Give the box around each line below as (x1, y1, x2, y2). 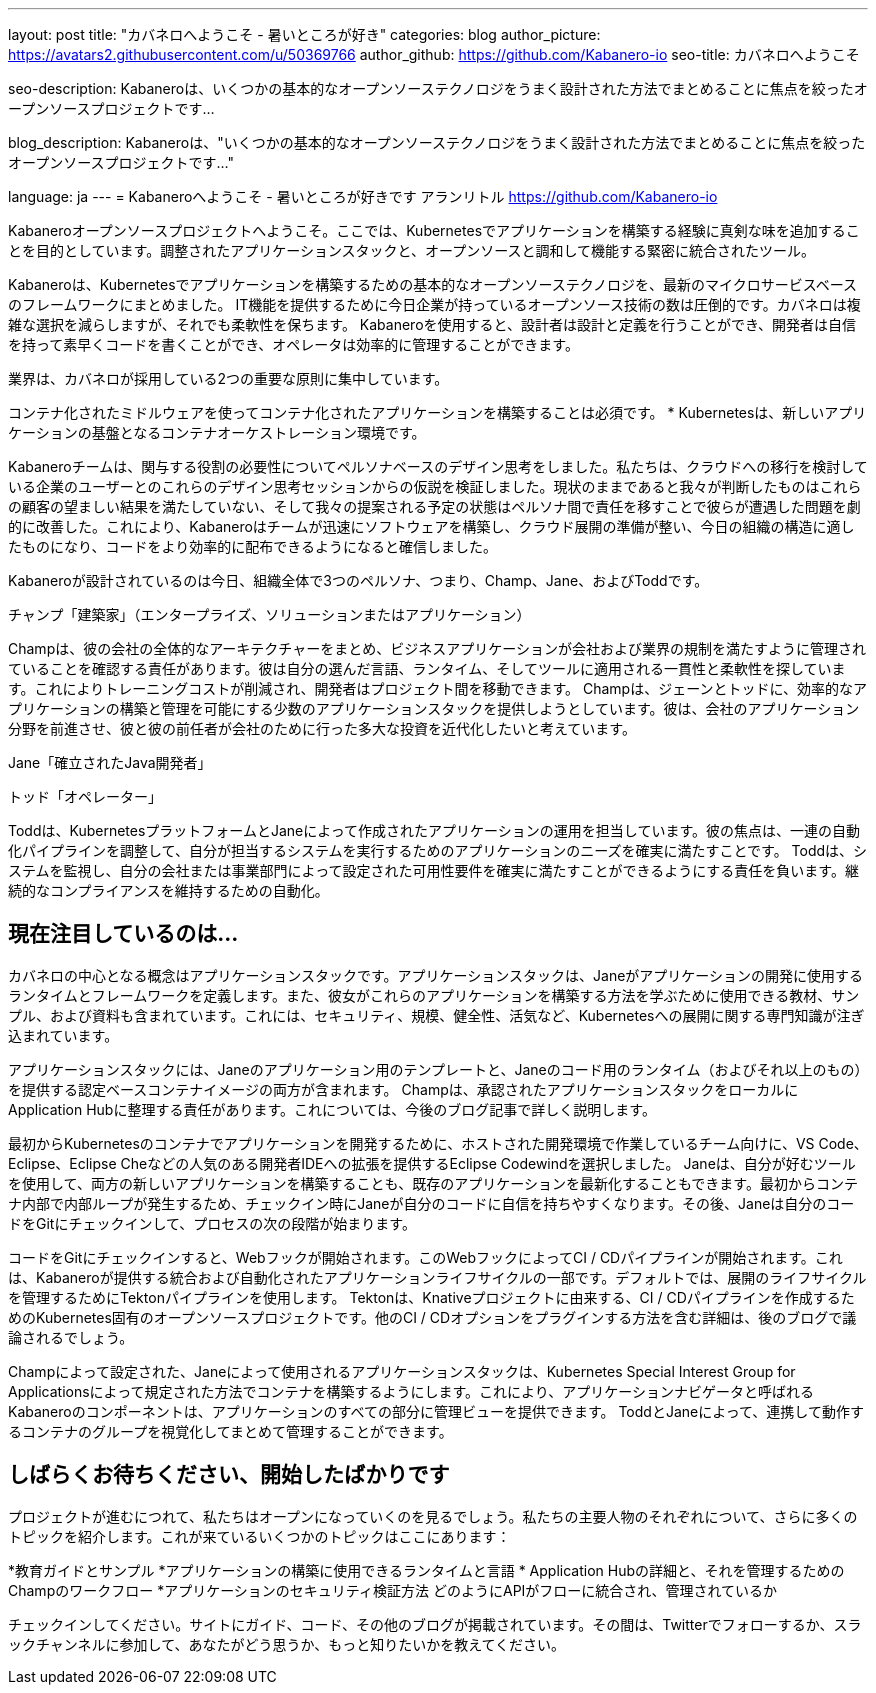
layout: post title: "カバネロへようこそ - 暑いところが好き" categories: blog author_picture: (8, 26, 601, 43)
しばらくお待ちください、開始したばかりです (8, 1462, 450, 1488)
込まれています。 (8, 1026, 119, 1044)
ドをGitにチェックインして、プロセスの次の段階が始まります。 (8, 1214, 416, 1232)
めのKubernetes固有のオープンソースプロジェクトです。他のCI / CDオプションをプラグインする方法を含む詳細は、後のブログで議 (8, 1308, 857, 1326)
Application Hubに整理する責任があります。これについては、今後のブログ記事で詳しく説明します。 (8, 1100, 656, 1118)
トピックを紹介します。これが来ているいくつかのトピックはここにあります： (8, 1527, 511, 1545)
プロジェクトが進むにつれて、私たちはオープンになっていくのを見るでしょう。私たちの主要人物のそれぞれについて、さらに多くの (8, 1507, 858, 1525)
